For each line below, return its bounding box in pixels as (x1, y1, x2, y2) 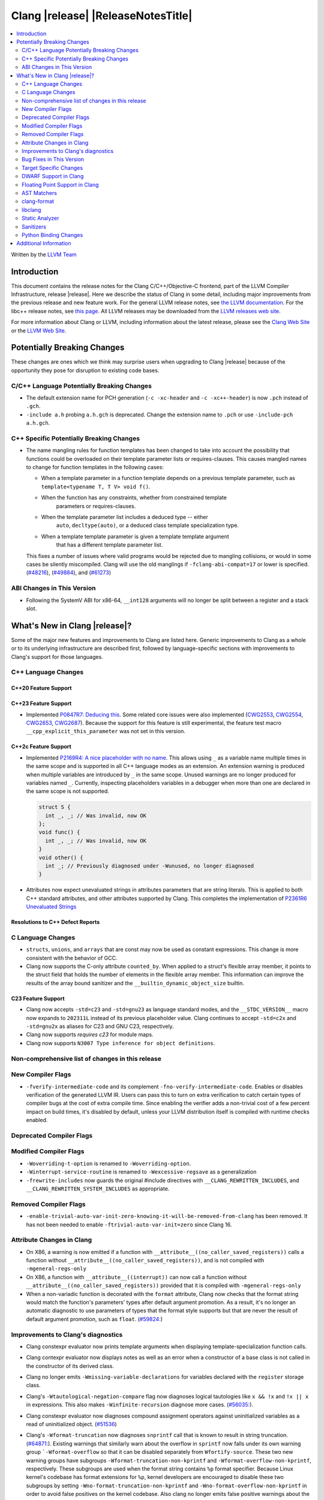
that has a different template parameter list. (56, 541, 163, 548)
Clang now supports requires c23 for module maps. (26, 1031, 154, 1038)
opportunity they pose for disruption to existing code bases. (11, 367, 160, 374)
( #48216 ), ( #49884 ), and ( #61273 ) (26, 569, 111, 576)
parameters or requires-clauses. (56, 502, 136, 509)
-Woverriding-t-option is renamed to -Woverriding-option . (26, 1160, 191, 1167)
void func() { (38, 829, 80, 836)
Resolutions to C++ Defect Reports (11, 919, 100, 926)
